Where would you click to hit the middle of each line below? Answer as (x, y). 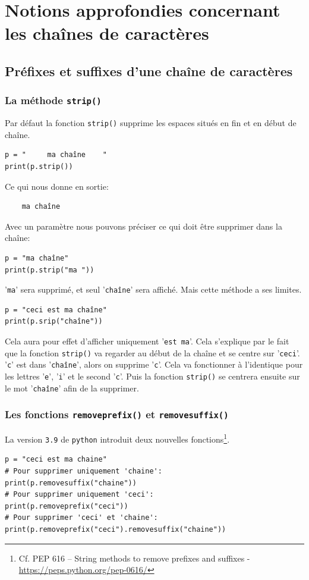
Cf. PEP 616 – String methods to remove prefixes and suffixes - (134, 558)
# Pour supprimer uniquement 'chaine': (83, 471)
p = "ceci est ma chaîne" (56, 310)
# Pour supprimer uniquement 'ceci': (79, 495)
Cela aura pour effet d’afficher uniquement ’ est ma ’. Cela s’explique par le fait (147, 341)
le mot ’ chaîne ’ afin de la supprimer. (72, 388)
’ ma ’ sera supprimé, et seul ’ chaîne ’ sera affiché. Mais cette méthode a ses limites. (153, 289)
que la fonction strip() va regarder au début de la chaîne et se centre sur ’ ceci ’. (152, 352)
